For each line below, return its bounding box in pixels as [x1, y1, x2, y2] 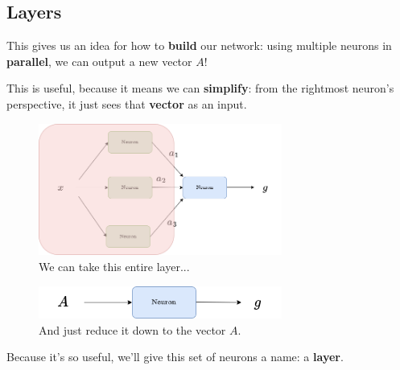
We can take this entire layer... [39, 258, 190, 275]
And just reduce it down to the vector [39, 321, 226, 338]
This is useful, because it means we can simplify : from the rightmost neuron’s [6, 80, 394, 97]
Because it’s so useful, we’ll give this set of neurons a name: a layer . [6, 348, 344, 365]
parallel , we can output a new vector [6, 52, 192, 69]
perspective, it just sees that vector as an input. [6, 95, 247, 112]
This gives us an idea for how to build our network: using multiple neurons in [6, 37, 392, 54]
